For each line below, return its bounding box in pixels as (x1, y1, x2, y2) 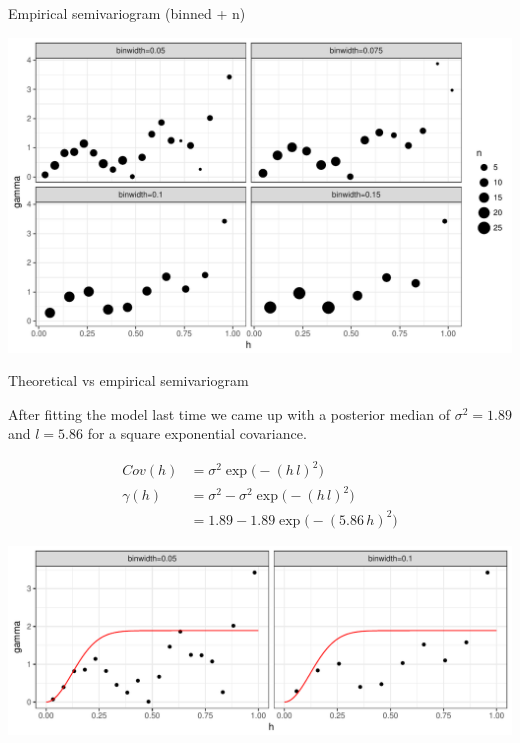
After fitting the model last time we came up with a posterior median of (8, 403, 451, 424)
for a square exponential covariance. (87, 423, 307, 444)
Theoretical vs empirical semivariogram (8, 370, 249, 391)
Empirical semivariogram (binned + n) (8, 3, 246, 23)
